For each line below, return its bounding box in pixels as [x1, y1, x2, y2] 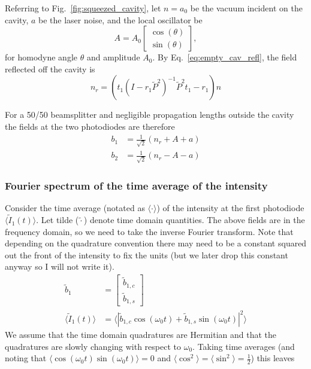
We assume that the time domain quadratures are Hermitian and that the [5, 328, 277, 341]
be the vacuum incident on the [190, 2, 303, 14]
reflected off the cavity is [5, 62, 95, 75]
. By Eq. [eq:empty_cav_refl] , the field [152, 51, 297, 63]
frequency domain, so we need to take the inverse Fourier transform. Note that [5, 225, 294, 237]
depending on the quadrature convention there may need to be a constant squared [5, 237, 307, 249]
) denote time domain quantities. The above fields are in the [83, 214, 305, 226]
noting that [5, 352, 47, 364]
